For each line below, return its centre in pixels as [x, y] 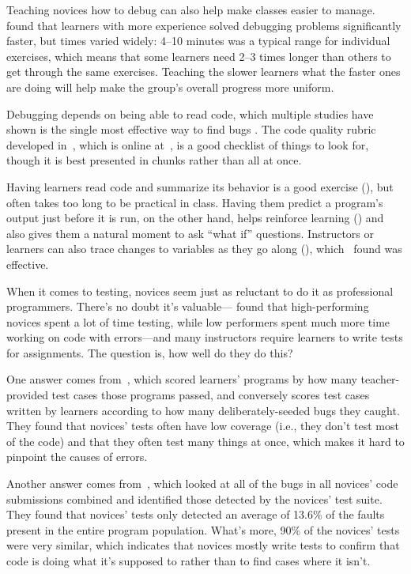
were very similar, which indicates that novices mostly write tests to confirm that [203, 545]
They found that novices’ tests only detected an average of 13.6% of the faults [196, 514]
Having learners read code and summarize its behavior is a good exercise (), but [200, 186]
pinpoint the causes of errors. [77, 457]
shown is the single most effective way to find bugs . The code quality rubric [191, 129]
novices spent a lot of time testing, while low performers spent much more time [198, 321]
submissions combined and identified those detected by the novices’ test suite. [194, 498]
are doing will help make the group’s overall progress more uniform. [170, 87]
